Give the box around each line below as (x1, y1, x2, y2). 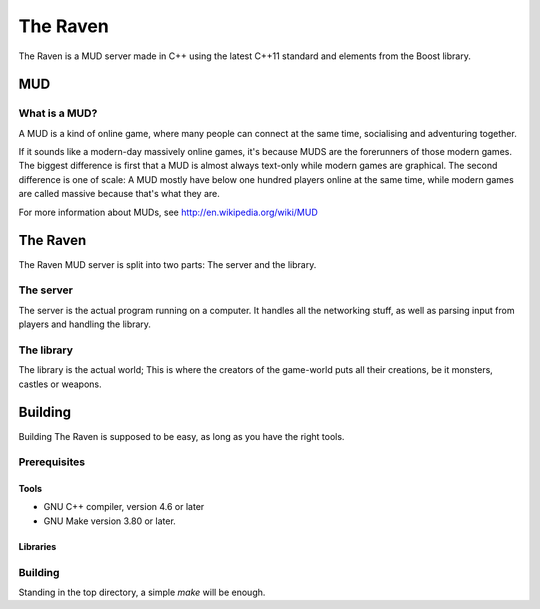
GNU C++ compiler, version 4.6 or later (43, 501, 205, 513)
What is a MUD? (18, 106, 98, 120)
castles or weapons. (18, 378, 102, 390)
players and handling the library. (18, 318, 152, 330)
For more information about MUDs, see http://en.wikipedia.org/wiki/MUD (18, 206, 319, 218)
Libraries (18, 540, 57, 552)
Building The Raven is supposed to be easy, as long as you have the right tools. (18, 430, 345, 442)
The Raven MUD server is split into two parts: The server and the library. (18, 258, 317, 270)
